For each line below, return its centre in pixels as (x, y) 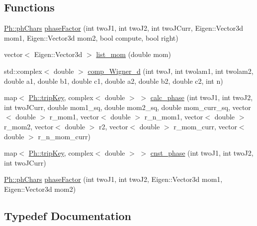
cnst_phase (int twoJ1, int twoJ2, (202, 153)
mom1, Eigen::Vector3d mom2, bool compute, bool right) (91, 37)
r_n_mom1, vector (174, 117)
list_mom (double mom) (133, 54)
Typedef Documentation (68, 215)
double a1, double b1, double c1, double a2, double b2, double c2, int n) (114, 81)
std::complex (23, 71)
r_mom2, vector (29, 126)
